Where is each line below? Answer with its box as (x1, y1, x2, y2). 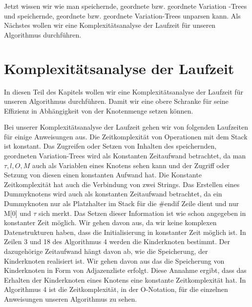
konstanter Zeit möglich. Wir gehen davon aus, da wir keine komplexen (4, 217, 217, 228)
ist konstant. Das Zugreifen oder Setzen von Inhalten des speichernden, (4, 141, 217, 151)
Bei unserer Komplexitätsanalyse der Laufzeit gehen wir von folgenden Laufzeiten (4, 122, 248, 132)
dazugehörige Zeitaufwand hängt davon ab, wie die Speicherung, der (4, 246, 208, 256)
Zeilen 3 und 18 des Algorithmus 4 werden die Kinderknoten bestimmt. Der (4, 236, 230, 247)
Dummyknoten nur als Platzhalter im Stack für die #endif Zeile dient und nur (4, 198, 239, 209)
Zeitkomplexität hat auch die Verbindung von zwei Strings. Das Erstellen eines (4, 179, 240, 189)
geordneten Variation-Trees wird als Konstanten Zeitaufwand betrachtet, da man (4, 151, 246, 161)
